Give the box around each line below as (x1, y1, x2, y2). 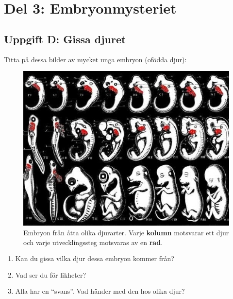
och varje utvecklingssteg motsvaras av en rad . (23, 237, 163, 247)
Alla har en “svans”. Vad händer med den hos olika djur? (15, 286, 185, 296)
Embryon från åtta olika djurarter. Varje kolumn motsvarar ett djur (23, 227, 229, 237)
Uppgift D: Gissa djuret (4, 31, 126, 46)
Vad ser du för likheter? (15, 269, 86, 280)
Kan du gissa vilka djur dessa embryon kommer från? (15, 253, 174, 264)
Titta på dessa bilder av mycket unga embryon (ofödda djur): (4, 54, 187, 64)
